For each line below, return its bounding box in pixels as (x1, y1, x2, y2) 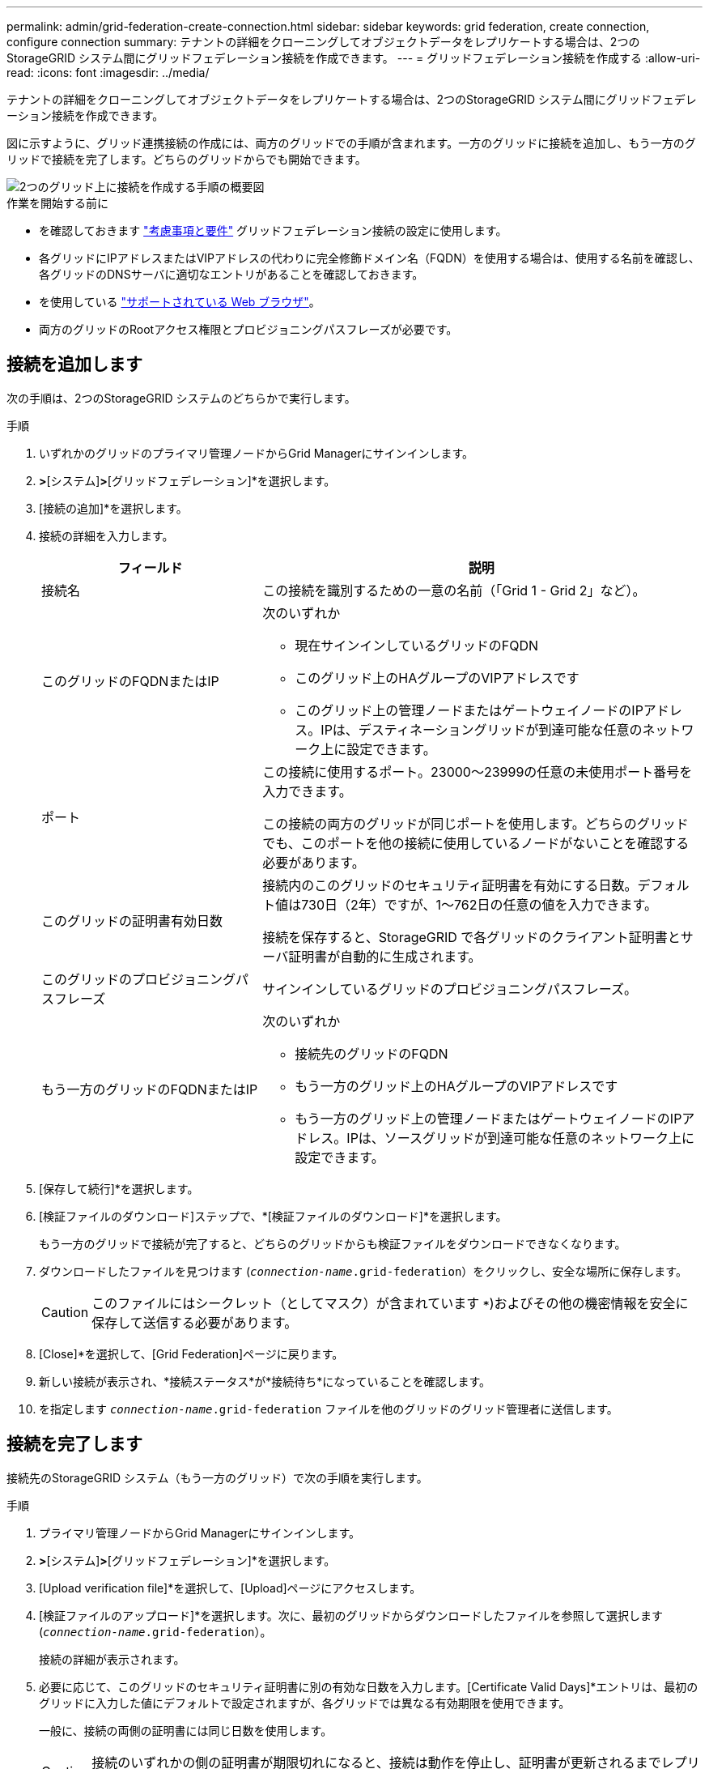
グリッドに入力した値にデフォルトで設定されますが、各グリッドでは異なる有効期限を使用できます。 (39, 1695, 571, 1710)
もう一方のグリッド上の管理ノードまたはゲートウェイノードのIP (295, 1110, 682, 1127)
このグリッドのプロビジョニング (41, 970, 236, 987)
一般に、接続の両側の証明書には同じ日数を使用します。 (39, 1723, 333, 1737)
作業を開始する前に (6, 196, 108, 210)
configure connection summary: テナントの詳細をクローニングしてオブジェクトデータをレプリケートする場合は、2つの (6, 35, 640, 49)
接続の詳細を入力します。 (39, 528, 174, 543)
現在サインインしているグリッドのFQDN (295, 637, 539, 654)
